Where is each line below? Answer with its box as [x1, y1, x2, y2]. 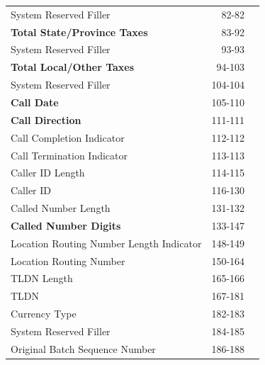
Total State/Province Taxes [11, 24, 148, 39]
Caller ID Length [11, 165, 85, 180]
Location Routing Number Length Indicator [11, 235, 202, 250]
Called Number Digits [11, 218, 121, 232]
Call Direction [11, 112, 81, 127]
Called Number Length [11, 201, 111, 215]
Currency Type [11, 306, 77, 321]
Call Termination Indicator [11, 147, 128, 162]
